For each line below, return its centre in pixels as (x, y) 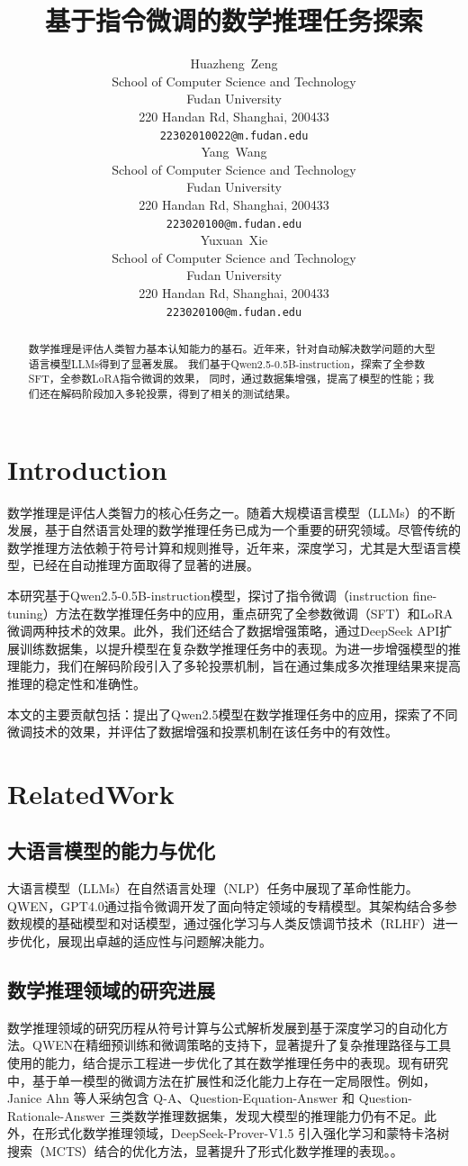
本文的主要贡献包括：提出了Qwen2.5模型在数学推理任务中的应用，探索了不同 (233, 714)
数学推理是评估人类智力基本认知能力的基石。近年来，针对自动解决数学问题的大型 (232, 349)
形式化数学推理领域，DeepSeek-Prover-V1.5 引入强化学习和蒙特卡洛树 (247, 1133)
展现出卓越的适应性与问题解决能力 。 (164, 941)
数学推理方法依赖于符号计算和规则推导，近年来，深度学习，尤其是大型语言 (228, 547)
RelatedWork (91, 793)
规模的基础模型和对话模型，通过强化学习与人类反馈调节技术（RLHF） (226, 923)
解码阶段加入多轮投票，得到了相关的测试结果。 (179, 393)
